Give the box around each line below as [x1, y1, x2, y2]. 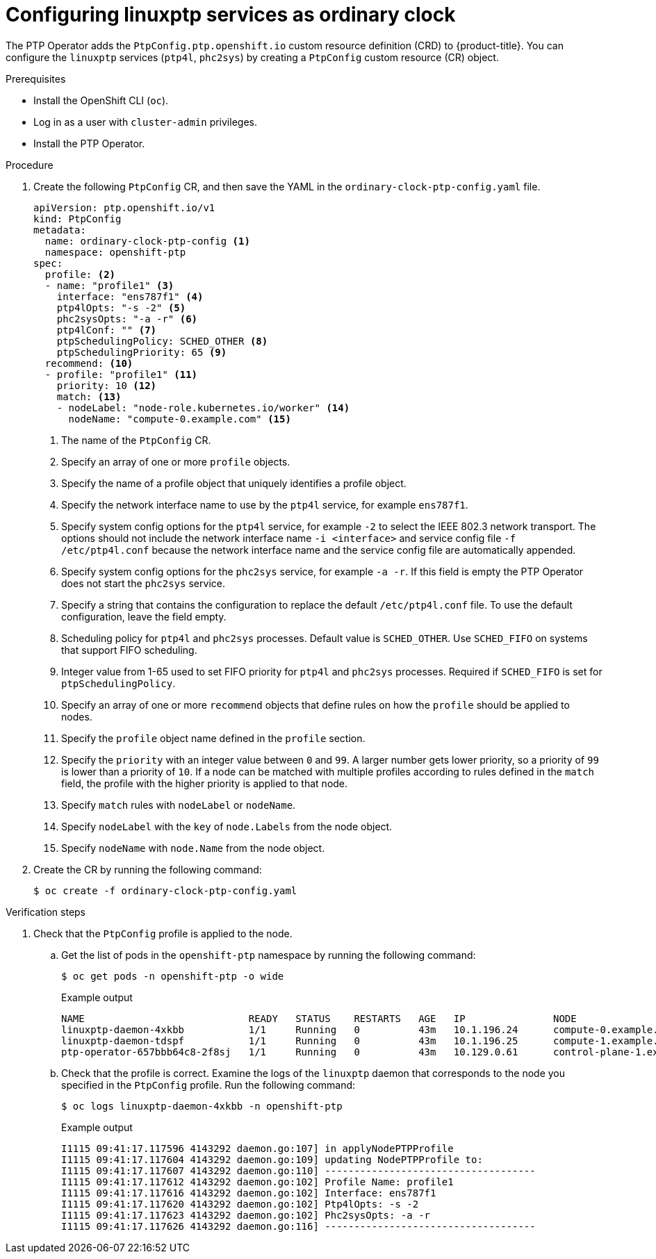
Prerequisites [6, 72, 66, 85]
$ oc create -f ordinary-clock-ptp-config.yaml [33, 884, 297, 896]
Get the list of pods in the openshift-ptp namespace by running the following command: [61, 948, 476, 961]
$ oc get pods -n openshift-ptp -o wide [61, 970, 284, 982]
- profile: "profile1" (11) [44, 368, 198, 380]
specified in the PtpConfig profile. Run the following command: [61, 1078, 356, 1091]
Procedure [6, 158, 54, 171]
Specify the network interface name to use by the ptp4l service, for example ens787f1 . [61, 498, 468, 511]
